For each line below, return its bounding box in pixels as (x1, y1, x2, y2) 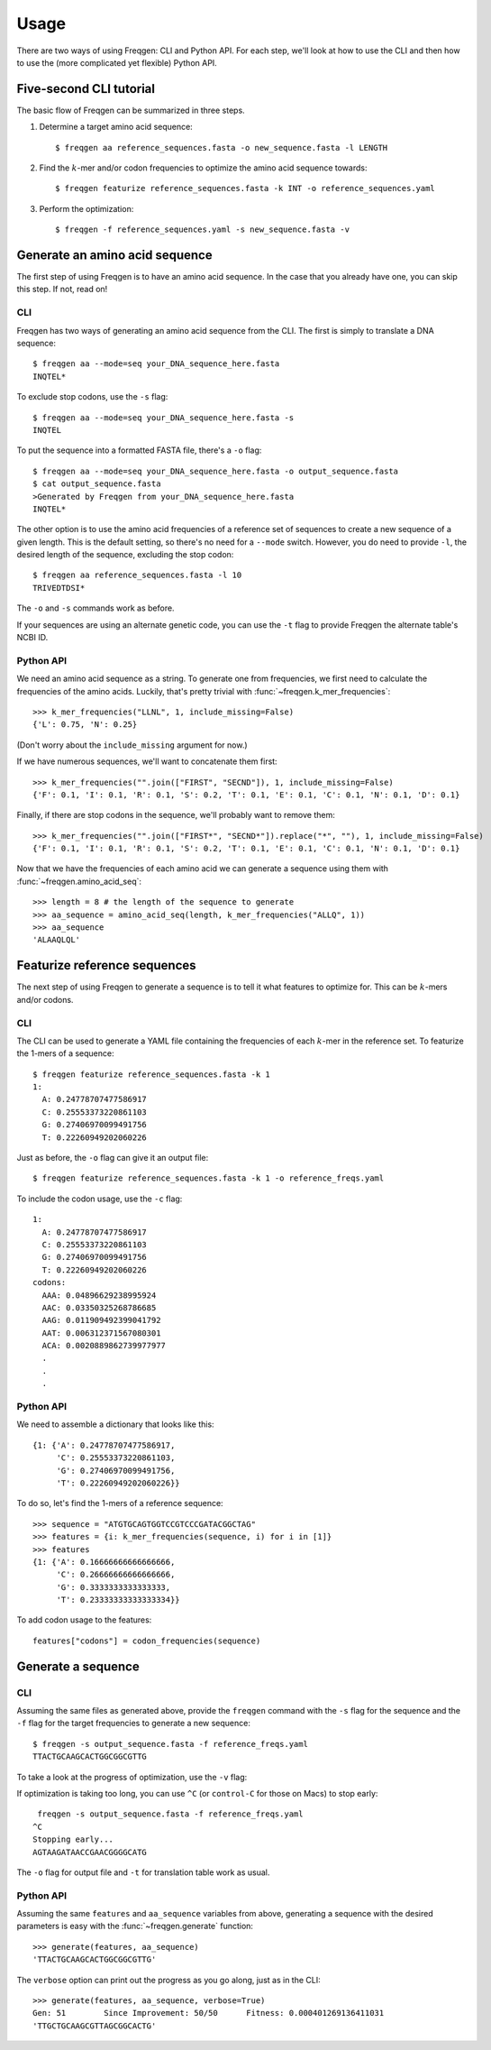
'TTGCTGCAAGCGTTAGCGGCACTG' (32, 2020, 157, 2031)
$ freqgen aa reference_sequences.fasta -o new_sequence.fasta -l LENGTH (55, 142, 388, 152)
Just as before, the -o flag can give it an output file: (16, 1153, 209, 1163)
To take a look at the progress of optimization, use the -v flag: (16, 1771, 248, 1782)
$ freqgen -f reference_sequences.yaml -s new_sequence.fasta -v (55, 225, 350, 234)
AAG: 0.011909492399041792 (41, 1315, 161, 1326)
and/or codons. (16, 994, 74, 1005)
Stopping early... (32, 1834, 114, 1844)
